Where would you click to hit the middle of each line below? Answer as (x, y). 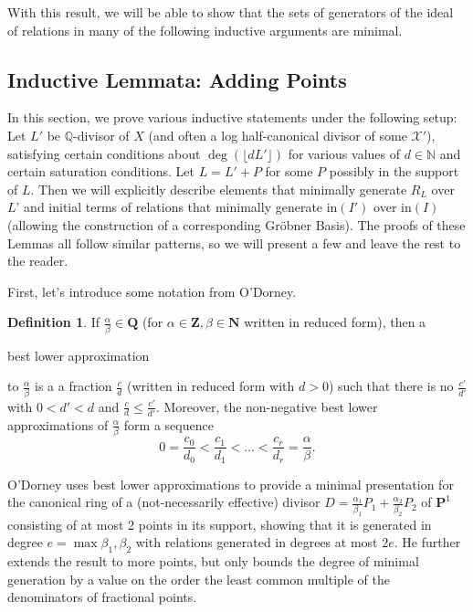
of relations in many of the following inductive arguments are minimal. (205, 30)
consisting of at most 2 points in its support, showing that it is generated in (220, 524)
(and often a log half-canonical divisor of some (278, 135)
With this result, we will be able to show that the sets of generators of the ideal (231, 12)
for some (289, 171)
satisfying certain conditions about (104, 153)
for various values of (344, 153)
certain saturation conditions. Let (101, 171)
